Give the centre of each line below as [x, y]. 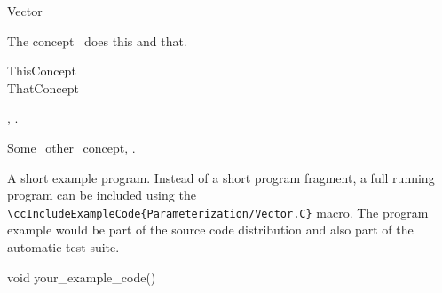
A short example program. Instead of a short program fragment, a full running [221, 177]
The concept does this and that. [97, 40]
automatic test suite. [63, 247]
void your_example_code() [82, 277]
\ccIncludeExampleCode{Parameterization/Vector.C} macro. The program [218, 212]
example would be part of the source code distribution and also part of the [210, 230]
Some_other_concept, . [71, 147]
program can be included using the [102, 195]
